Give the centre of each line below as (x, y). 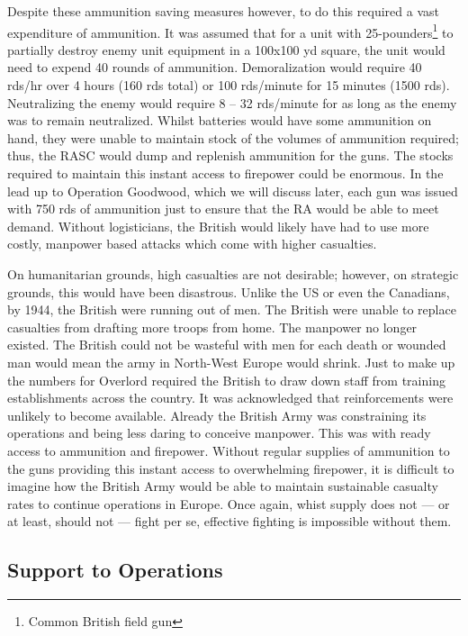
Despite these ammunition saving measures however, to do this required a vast (223, 11)
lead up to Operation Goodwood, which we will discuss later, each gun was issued (233, 191)
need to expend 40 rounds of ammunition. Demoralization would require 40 (215, 67)
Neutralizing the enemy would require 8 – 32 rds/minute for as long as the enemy (232, 102)
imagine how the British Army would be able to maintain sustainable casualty (223, 486)
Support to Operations (115, 570)
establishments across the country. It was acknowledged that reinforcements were (230, 398)
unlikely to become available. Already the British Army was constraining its (217, 415)
